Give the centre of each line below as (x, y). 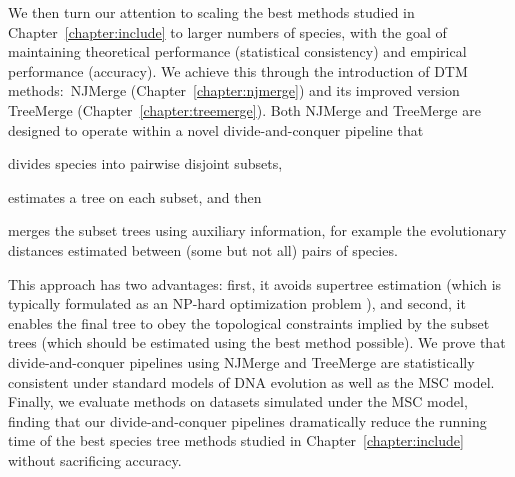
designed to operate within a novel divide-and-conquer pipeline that (216, 129)
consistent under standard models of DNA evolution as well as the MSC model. (251, 381)
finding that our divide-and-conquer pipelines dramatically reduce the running (247, 420)
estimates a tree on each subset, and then (135, 196)
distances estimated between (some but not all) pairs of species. (203, 249)
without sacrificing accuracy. (95, 459)
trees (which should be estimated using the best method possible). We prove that (257, 342)
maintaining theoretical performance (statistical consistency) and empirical (237, 51)
